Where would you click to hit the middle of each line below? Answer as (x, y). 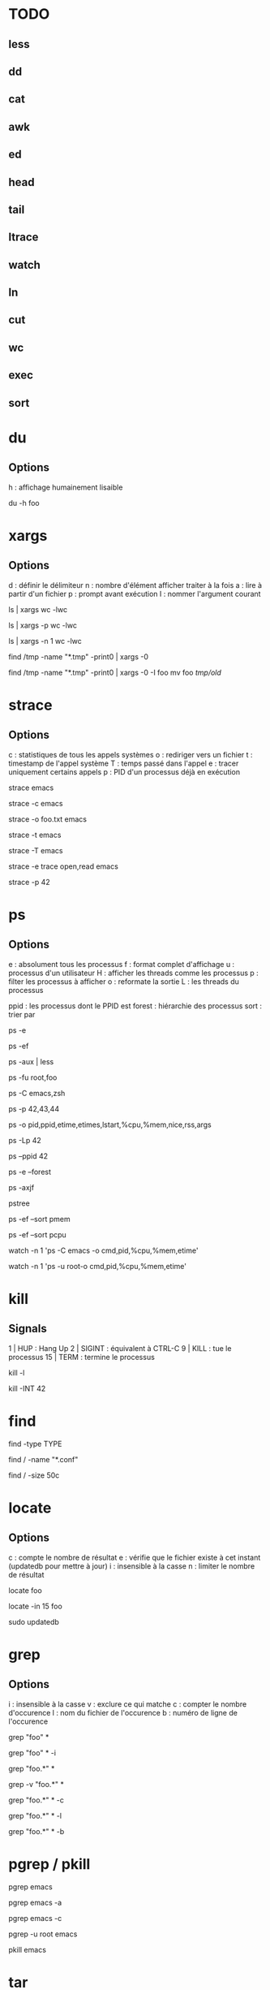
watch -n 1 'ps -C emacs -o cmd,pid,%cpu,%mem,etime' (103, 1250)
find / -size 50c (34, 1475)
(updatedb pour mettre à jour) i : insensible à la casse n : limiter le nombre (132, 1566)
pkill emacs (28, 1949)
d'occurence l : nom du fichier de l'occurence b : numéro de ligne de (123, 1712)
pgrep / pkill (49, 1864)
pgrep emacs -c (35, 1918)
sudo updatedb (34, 1621)
